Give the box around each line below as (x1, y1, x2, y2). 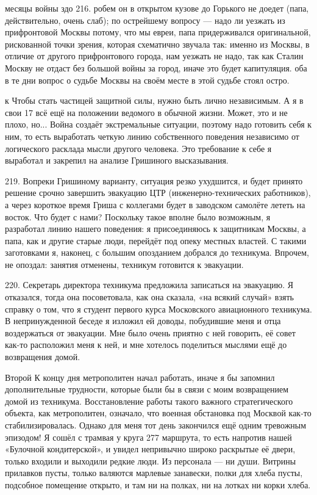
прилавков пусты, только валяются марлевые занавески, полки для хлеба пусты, (5, 466, 303, 479)
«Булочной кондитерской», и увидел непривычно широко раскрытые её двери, (5, 443, 296, 455)
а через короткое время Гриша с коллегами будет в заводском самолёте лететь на (5, 198, 305, 211)
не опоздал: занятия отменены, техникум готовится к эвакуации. (5, 258, 244, 270)
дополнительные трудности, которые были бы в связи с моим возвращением (5, 383, 289, 396)
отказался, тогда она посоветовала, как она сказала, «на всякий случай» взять (5, 291, 294, 303)
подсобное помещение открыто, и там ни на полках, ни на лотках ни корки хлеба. (5, 478, 311, 491)
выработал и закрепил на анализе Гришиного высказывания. (5, 154, 229, 167)
